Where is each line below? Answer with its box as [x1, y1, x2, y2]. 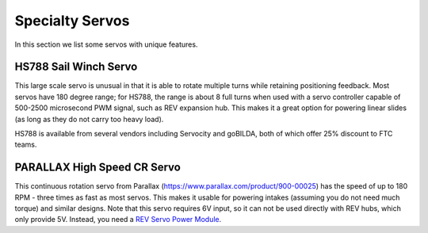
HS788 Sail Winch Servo [14, 60, 138, 74]
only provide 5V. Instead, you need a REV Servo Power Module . [14, 215, 222, 224]
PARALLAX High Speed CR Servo [14, 161, 182, 174]
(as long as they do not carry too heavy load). [14, 114, 164, 124]
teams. [14, 139, 37, 150]
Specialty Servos [14, 12, 130, 29]
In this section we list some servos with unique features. [14, 40, 198, 49]
